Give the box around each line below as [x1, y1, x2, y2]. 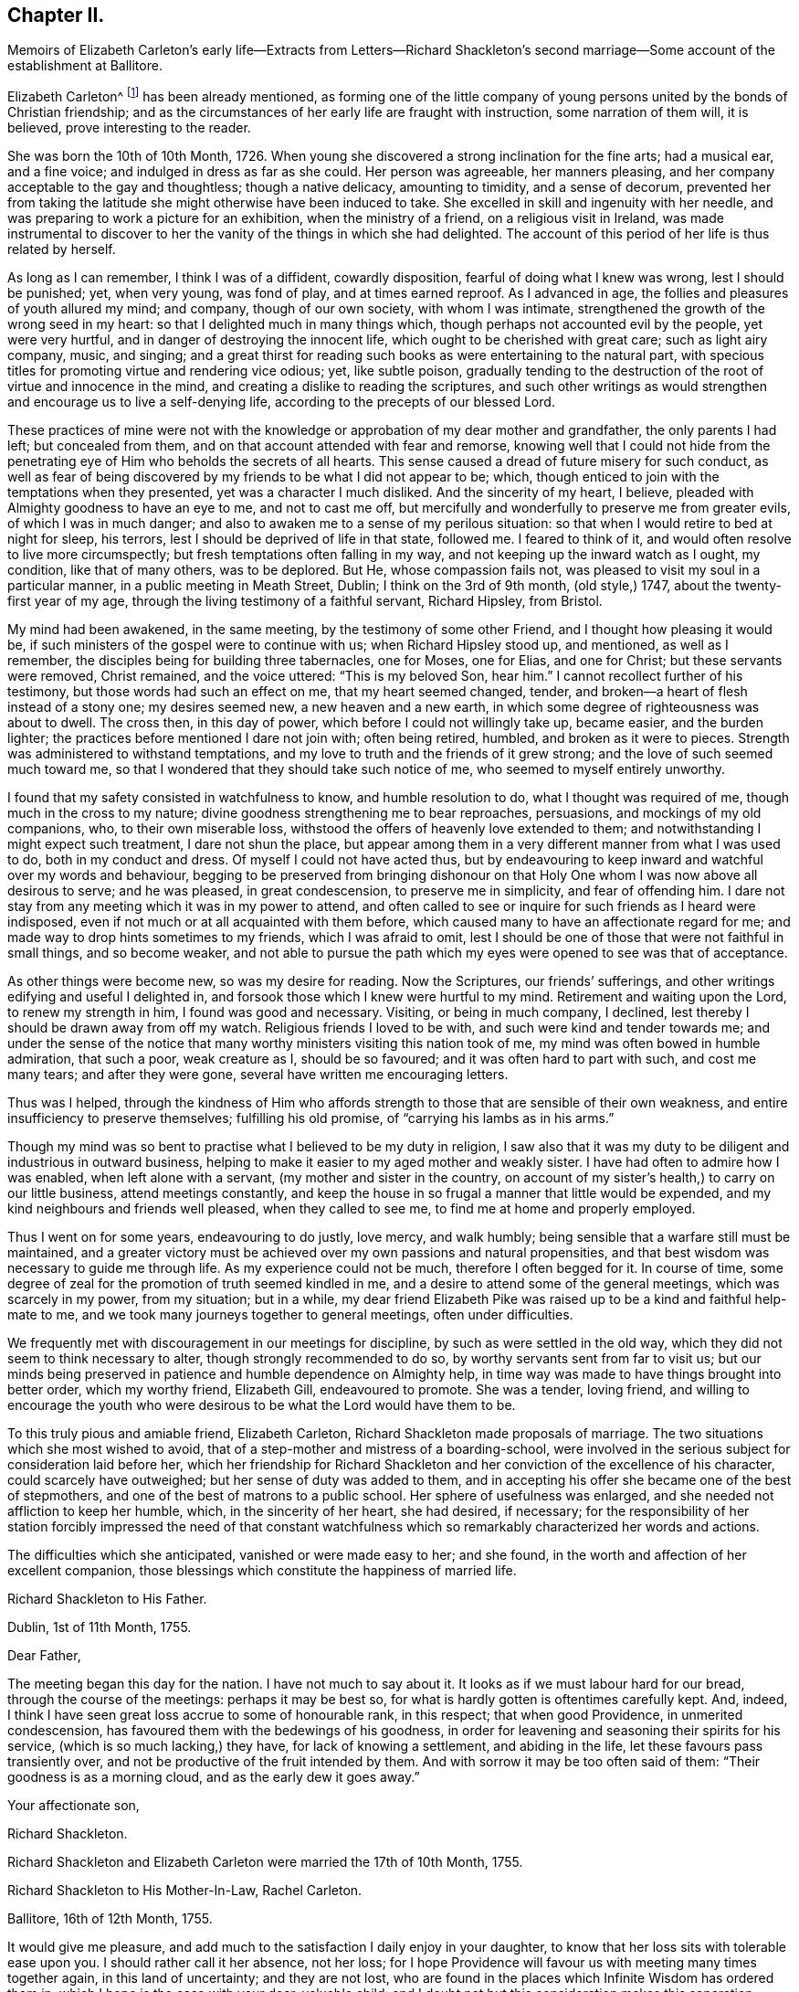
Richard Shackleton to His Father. [7, 1591, 207, 1607]
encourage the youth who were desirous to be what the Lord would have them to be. [7, 1397, 516, 1414]
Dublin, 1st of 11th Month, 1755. [7, 1619, 192, 1636]
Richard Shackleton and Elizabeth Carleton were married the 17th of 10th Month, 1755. [7, 1854, 523, 1870]
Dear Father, [7, 1648, 81, 1664]
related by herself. [7, 241, 116, 258]
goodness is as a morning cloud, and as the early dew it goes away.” [7, 1769, 420, 1785]
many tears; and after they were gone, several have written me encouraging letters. [7, 1066, 509, 1083]
